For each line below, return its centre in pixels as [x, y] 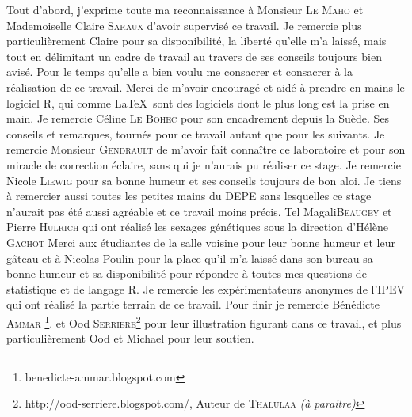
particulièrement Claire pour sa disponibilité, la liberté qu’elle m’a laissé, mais [196, 41]
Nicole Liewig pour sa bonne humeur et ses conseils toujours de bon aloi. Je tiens [204, 180]
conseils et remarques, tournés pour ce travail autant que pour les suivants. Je [196, 133]
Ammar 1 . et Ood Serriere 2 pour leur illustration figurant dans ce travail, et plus [204, 321]
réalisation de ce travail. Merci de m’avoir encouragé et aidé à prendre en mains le [206, 87]
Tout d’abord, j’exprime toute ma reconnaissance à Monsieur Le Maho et [185, 9]
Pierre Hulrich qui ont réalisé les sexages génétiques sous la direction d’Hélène [198, 227]
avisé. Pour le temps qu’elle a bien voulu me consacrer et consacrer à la [179, 72]
